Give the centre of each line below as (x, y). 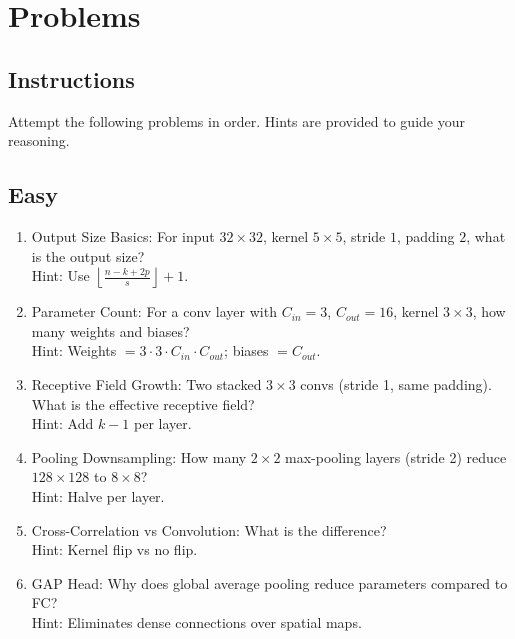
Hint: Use (60, 275)
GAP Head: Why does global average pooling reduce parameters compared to (269, 582)
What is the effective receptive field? (143, 403)
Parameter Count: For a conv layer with (154, 311)
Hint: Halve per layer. (98, 495)
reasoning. (39, 140)
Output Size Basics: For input (123, 235)
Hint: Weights (74, 350)
